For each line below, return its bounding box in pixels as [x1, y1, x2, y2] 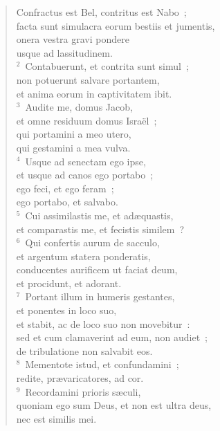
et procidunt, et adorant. [16, 275, 122, 290]
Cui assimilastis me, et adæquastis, [25, 208, 174, 222]
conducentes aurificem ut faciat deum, [16, 262, 178, 277]
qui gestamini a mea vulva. [16, 140, 131, 154]
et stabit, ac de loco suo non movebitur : [16, 316, 190, 331]
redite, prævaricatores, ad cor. [16, 371, 144, 385]
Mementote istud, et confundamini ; [25, 357, 179, 372]
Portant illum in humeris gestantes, [25, 289, 175, 304]
